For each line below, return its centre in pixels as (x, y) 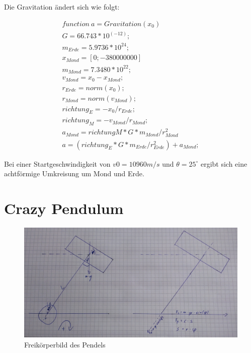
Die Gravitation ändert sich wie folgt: (62, 7)
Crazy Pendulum (64, 208)
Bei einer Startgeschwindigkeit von (57, 163)
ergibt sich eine (224, 163)
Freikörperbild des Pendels (65, 344)
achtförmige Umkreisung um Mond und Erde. (74, 173)
